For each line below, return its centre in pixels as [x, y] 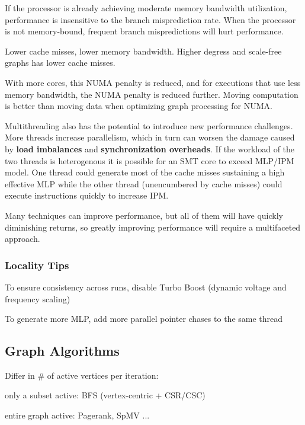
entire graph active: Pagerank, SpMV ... [77, 415]
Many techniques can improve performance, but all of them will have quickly [144, 215]
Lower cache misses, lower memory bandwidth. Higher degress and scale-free [143, 51]
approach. [23, 239]
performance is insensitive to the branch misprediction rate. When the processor [150, 19]
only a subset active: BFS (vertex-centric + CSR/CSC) [105, 395]
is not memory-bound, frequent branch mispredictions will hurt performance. [144, 31]
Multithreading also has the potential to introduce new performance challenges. [149, 125]
